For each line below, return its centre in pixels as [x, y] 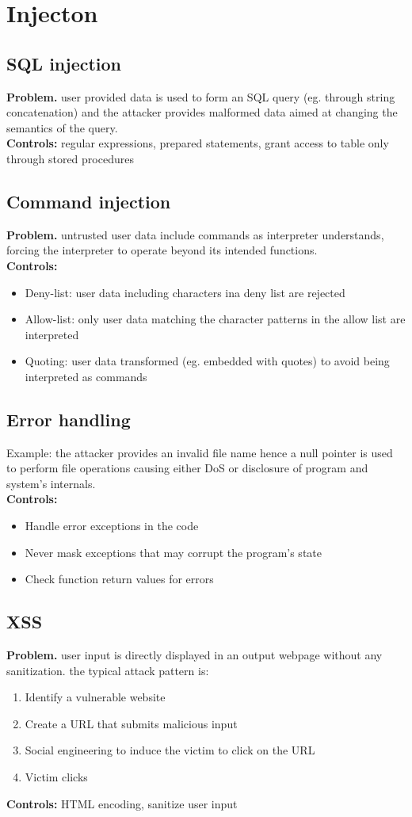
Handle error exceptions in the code [112, 526]
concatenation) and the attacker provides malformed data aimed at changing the [202, 112]
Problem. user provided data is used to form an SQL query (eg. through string [201, 96]
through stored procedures [70, 158]
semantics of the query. [62, 127]
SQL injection [64, 63]
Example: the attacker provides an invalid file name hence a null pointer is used [200, 452]
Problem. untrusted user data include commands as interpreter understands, [195, 234]
